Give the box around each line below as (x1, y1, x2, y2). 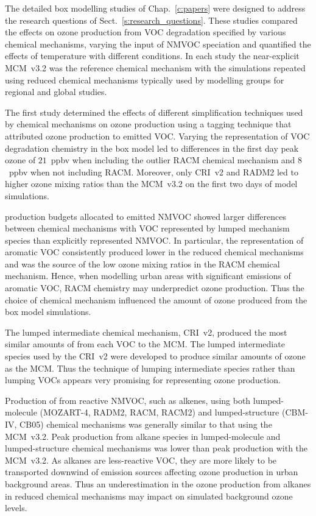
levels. (5, 501, 27, 514)
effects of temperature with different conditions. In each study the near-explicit (5, 49, 300, 62)
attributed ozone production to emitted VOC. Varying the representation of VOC (5, 129, 310, 142)
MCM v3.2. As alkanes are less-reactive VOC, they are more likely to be (5, 453, 277, 466)
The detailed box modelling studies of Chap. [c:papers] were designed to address (5, 2, 306, 14)
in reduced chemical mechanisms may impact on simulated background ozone (5, 489, 293, 502)
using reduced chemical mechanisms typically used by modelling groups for (5, 73, 284, 86)
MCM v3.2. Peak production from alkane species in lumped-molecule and (5, 429, 281, 442)
